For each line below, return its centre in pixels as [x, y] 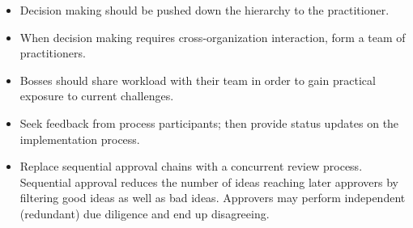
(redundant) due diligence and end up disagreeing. [145, 213]
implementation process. [80, 139]
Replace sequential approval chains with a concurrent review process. [191, 166]
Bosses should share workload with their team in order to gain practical [198, 80]
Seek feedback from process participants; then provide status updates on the [209, 122]
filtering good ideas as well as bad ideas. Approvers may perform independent [213, 198]
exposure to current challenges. [97, 96]
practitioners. [53, 53]
